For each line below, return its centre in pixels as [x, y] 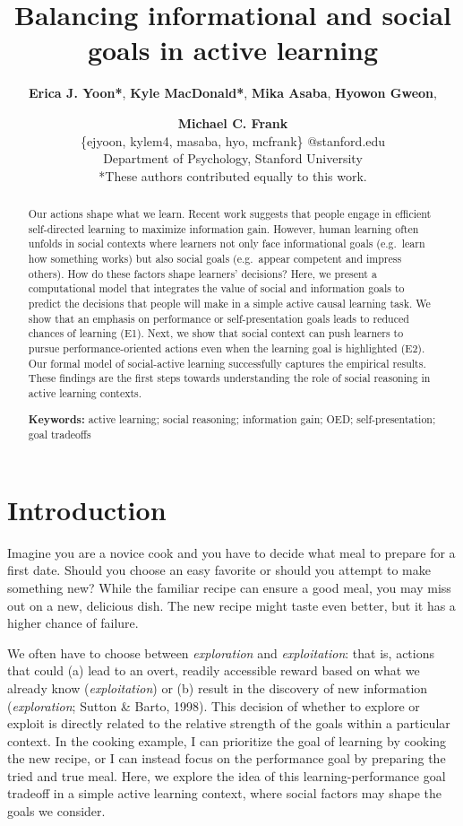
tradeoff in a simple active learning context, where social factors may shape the [224, 793]
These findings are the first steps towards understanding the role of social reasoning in [229, 378]
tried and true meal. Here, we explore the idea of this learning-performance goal [227, 775]
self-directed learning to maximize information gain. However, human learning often [223, 228]
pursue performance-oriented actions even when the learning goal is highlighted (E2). [227, 348]
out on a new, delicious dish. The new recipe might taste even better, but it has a [231, 605]
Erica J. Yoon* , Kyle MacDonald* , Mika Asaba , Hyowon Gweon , [233, 93]
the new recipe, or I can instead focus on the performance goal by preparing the [227, 758]
